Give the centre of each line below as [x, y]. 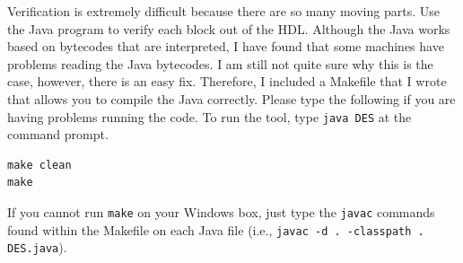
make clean [39, 165]
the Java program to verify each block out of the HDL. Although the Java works [229, 28]
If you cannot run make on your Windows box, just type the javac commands [221, 212]
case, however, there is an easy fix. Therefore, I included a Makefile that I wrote [227, 81]
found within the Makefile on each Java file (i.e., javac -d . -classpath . [216, 229]
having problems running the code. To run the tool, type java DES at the [210, 116]
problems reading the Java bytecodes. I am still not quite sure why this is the [220, 63]
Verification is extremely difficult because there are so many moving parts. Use [223, 11]
